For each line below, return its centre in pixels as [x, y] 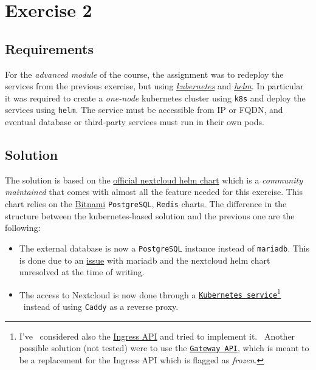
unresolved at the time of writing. [82, 272]
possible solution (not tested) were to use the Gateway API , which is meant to [164, 348]
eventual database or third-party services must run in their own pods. [135, 122]
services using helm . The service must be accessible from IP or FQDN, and [144, 110]
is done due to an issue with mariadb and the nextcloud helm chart [145, 260]
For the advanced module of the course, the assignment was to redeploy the [144, 74]
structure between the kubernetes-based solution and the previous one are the [150, 215]
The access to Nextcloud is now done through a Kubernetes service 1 [150, 293]
